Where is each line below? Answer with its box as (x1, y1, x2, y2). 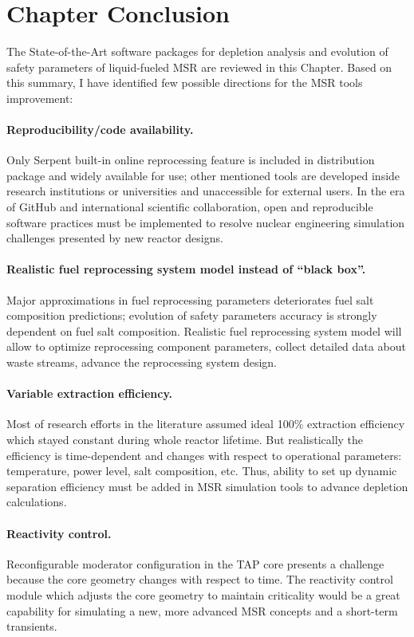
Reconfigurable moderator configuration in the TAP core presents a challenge (6, 555, 384, 572)
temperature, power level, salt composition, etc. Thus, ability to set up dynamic (6, 462, 397, 479)
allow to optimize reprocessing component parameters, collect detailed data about (6, 338, 406, 355)
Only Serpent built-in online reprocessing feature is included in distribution (6, 151, 375, 168)
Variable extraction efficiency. (6, 385, 173, 402)
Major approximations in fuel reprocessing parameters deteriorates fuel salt (6, 291, 374, 308)
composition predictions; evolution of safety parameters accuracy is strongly (6, 307, 377, 324)
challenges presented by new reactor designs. (6, 230, 223, 246)
